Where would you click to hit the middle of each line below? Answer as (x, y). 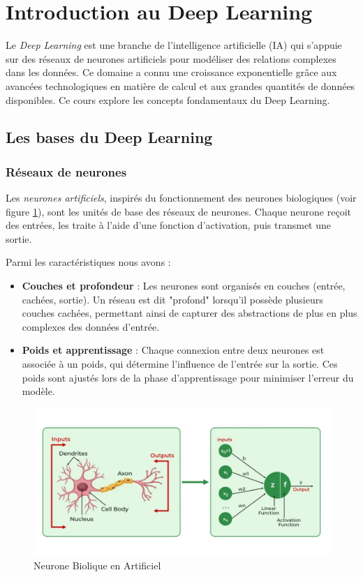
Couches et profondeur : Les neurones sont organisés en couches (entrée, (184, 286)
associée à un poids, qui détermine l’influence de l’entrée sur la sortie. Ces (180, 364)
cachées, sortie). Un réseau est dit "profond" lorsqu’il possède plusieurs (172, 299)
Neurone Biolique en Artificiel (97, 565)
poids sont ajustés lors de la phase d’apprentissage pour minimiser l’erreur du (188, 377)
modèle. (38, 391)
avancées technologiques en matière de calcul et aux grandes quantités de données (180, 85)
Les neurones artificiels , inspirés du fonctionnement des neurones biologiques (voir (181, 198)
